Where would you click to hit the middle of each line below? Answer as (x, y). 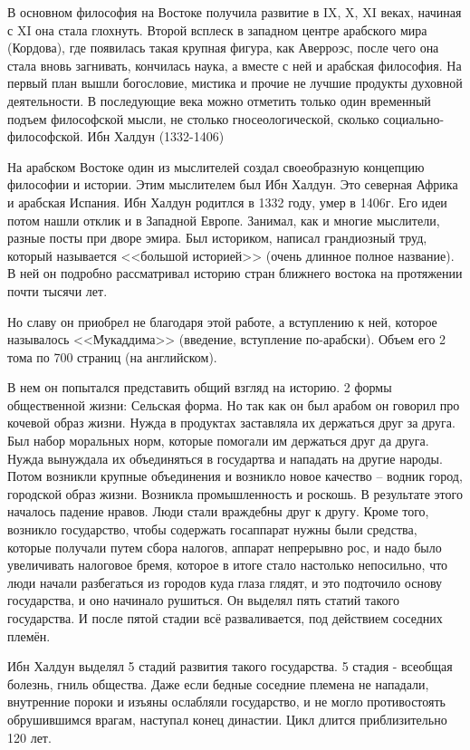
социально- (414, 118)
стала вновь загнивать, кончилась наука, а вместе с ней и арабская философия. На (235, 65)
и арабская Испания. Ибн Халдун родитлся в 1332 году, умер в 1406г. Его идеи (227, 202)
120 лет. (29, 737)
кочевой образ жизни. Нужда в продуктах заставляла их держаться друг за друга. (231, 423)
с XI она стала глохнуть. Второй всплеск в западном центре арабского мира (217, 29)
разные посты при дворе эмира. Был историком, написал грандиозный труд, (217, 238)
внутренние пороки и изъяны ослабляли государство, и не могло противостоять (226, 702)
